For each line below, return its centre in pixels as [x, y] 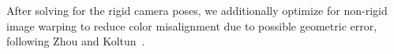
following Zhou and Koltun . [76, 41]
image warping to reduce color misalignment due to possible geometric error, [192, 25]
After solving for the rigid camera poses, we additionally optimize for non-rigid [197, 10]
